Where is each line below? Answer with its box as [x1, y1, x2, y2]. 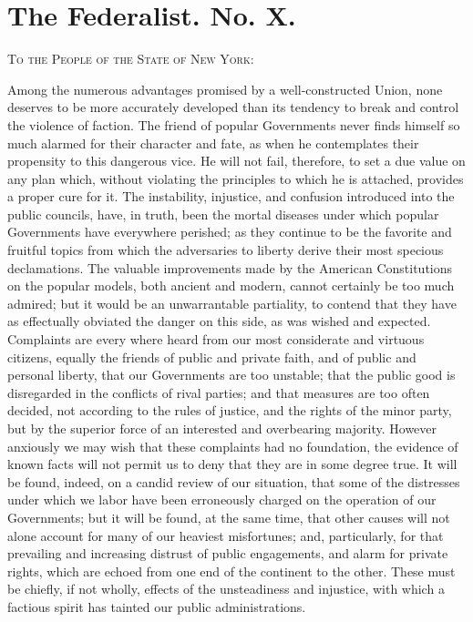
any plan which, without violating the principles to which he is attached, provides [7, 168, 464, 188]
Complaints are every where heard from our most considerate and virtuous [7, 330, 425, 349]
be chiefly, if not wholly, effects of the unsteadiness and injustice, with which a [7, 579, 445, 598]
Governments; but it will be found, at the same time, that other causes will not [7, 507, 450, 526]
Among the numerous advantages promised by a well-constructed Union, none [7, 79, 443, 98]
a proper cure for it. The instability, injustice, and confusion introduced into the [7, 187, 455, 206]
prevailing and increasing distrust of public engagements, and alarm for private [7, 544, 448, 563]
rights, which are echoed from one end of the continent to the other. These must [7, 561, 456, 580]
